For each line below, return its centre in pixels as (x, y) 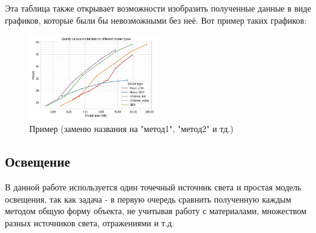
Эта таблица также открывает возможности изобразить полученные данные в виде (158, 8)
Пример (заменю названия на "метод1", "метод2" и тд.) (131, 129)
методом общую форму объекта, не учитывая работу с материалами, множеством (156, 211)
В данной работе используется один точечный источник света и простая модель (153, 186)
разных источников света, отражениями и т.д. (90, 222)
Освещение (38, 162)
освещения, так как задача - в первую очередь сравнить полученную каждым (148, 199)
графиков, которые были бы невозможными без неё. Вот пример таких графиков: (156, 20)
